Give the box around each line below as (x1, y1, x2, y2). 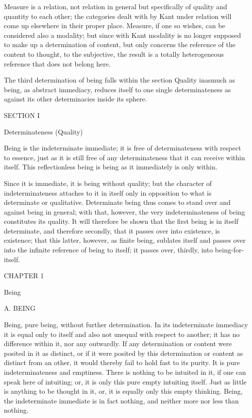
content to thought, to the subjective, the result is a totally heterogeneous (4, 49, 224, 59)
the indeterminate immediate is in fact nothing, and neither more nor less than (4, 395, 239, 405)
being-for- (215, 245, 244, 255)
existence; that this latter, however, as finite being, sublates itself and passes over (4, 235, 246, 245)
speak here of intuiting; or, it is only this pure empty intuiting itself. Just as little (4, 376, 247, 386)
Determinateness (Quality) (4, 126, 83, 136)
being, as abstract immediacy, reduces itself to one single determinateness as (4, 84, 231, 94)
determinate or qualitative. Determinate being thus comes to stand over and (4, 197, 231, 207)
